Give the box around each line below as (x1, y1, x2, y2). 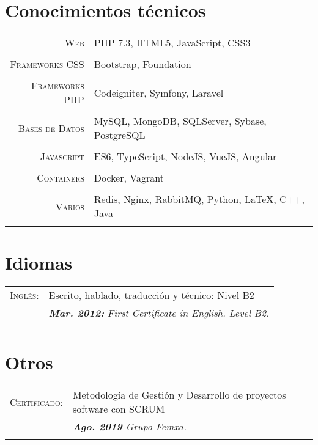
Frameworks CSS (10, 57, 84, 72)
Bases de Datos (18, 120, 84, 135)
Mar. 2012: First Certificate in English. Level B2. (48, 306, 270, 320)
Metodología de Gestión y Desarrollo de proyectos (72, 388, 286, 402)
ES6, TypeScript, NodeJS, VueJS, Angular (94, 149, 277, 164)
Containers (37, 171, 84, 185)
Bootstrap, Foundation (94, 57, 191, 72)
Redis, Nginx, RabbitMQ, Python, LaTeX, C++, (94, 192, 305, 207)
